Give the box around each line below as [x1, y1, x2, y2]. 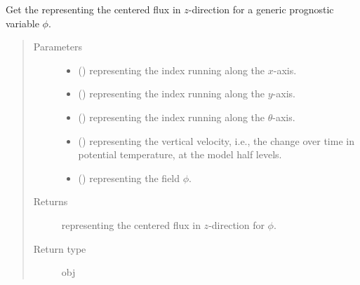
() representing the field [78, 170, 180, 185]
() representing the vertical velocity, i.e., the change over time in [78, 133, 354, 148]
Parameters [33, 39, 82, 54]
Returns [33, 194, 68, 209]
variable [6, 15, 39, 30]
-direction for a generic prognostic [188, 2, 334, 16]
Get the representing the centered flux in [6, 2, 181, 16]
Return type [33, 241, 86, 256]
